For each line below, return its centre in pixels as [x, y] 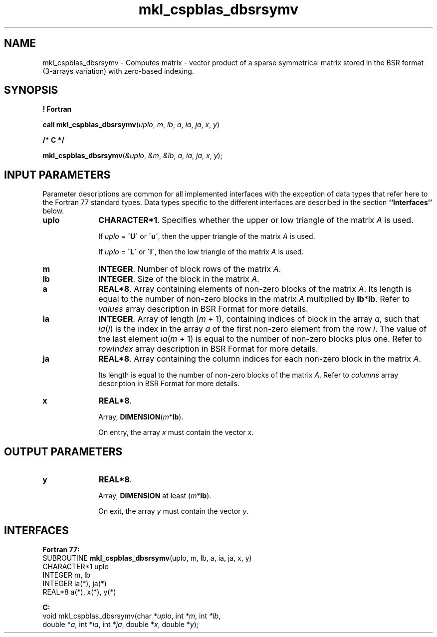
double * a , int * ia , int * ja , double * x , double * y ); [121, 624]
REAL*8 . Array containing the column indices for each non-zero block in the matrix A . [260, 359]
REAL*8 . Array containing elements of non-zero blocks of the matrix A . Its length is [255, 289]
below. [53, 211]
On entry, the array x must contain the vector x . [176, 432]
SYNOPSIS [31, 90]
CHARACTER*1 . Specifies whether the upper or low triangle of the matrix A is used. [256, 220]
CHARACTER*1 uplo [76, 566]
